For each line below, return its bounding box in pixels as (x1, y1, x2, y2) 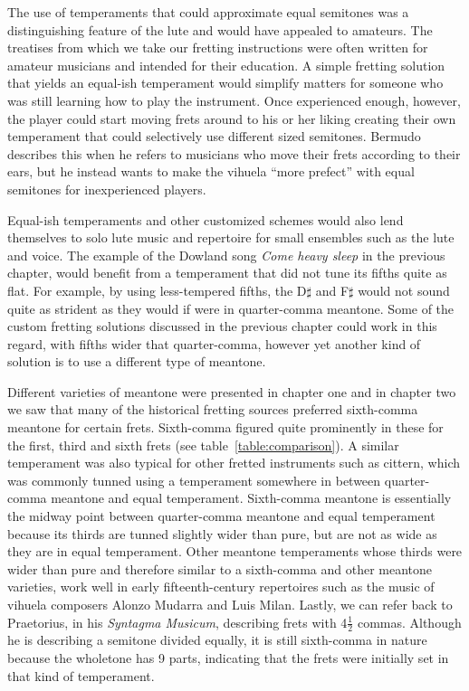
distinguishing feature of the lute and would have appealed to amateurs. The (7, 20, 433, 39)
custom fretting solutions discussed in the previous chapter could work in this (7, 317, 437, 336)
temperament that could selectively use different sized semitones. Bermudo (7, 127, 421, 146)
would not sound (358, 280, 450, 299)
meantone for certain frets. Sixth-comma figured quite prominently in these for (7, 418, 444, 437)
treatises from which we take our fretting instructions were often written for (7, 38, 428, 57)
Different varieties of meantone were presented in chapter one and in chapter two (7, 382, 456, 401)
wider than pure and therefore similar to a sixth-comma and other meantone (7, 559, 432, 578)
